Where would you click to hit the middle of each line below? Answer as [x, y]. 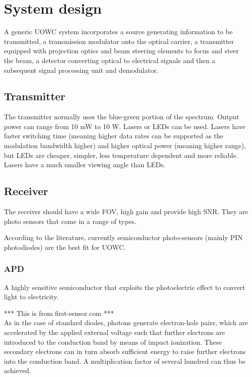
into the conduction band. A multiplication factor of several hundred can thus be [125, 361]
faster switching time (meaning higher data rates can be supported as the [114, 136]
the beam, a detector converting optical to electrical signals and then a [110, 60]
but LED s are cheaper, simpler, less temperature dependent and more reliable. [121, 155]
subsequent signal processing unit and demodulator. [81, 70]
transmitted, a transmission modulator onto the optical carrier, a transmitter [119, 41]
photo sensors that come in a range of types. [70, 221]
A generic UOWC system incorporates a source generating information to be [118, 32]
